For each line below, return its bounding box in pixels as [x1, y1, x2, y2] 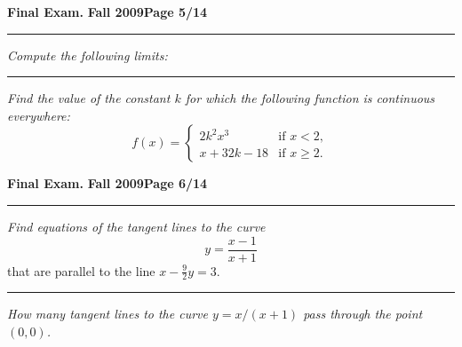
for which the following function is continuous [185, 89, 435, 107]
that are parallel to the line [7, 261, 155, 280]
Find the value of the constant [7, 89, 171, 107]
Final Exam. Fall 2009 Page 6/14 [7, 174, 208, 193]
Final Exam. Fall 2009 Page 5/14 [7, 3, 208, 20]
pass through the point [303, 304, 423, 323]
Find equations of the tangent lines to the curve [7, 217, 266, 235]
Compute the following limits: [7, 45, 168, 64]
